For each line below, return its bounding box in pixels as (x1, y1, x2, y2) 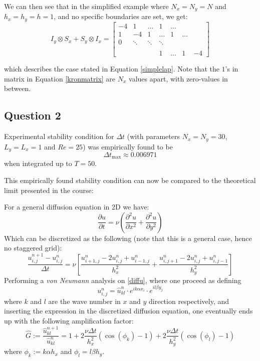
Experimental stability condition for (4, 131, 114, 141)
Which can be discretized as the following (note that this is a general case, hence (4, 232, 252, 243)
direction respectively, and (149, 295, 229, 306)
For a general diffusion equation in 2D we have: (4, 201, 149, 212)
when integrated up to (4, 158, 72, 168)
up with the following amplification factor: (4, 315, 134, 326)
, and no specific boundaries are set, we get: (54, 11, 188, 21)
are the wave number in (48, 295, 121, 306)
